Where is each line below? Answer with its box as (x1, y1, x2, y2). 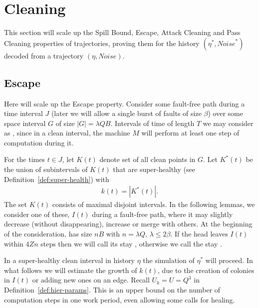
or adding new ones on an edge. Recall (32, 274, 150, 285)
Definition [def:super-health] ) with (4, 173, 109, 184)
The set (4, 199, 27, 209)
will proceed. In (205, 255, 253, 265)
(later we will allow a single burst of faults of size (51, 108, 202, 118)
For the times (4, 154, 45, 164)
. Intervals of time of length (110, 117, 195, 128)
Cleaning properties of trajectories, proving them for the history (4, 37, 200, 48)
